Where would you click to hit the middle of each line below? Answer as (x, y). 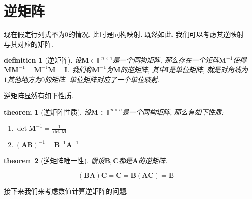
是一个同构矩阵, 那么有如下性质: (173, 111)
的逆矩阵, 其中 (143, 69)
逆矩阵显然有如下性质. (39, 95)
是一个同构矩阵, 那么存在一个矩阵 (166, 60)
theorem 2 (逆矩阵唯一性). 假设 (54, 160)
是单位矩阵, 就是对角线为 (208, 69)
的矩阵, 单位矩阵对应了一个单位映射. (102, 79)
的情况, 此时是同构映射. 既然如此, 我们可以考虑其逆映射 (156, 34)
